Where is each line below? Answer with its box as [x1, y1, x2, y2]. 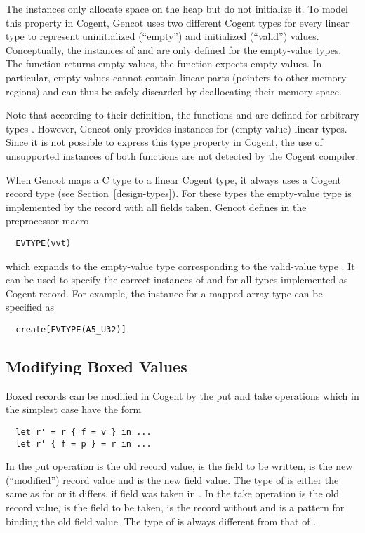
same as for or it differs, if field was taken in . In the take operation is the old [6, 486, 339, 501]
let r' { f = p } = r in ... [15, 438, 152, 449]
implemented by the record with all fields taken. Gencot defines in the [6, 199, 307, 214]
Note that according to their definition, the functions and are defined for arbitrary [6, 107, 359, 122]
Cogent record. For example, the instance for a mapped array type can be [6, 285, 323, 300]
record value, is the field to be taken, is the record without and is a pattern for [6, 500, 345, 515]
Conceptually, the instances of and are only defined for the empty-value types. [6, 42, 342, 57]
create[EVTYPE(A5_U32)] [15, 324, 126, 335]
